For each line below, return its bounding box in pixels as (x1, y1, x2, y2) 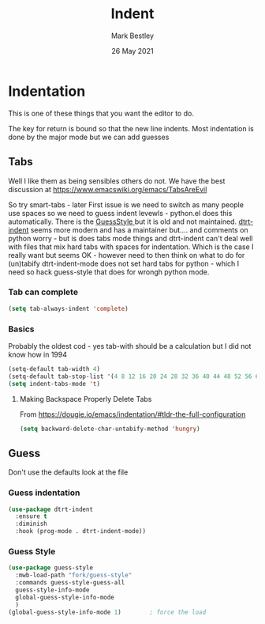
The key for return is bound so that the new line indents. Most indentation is (8, 123, 254, 133)
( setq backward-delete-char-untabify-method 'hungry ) (19, 425, 200, 433)
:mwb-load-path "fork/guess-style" (15, 571, 132, 580)
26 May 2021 (111, 46, 154, 55)
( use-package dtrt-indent (8, 505, 93, 513)
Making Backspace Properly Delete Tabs (19, 394, 152, 403)
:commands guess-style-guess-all (15, 579, 125, 587)
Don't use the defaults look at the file (8, 467, 129, 477)
